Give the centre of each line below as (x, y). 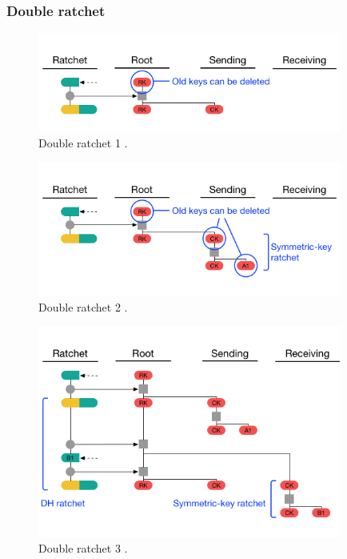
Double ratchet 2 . (83, 306)
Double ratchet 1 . (83, 143)
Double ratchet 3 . (83, 548)
